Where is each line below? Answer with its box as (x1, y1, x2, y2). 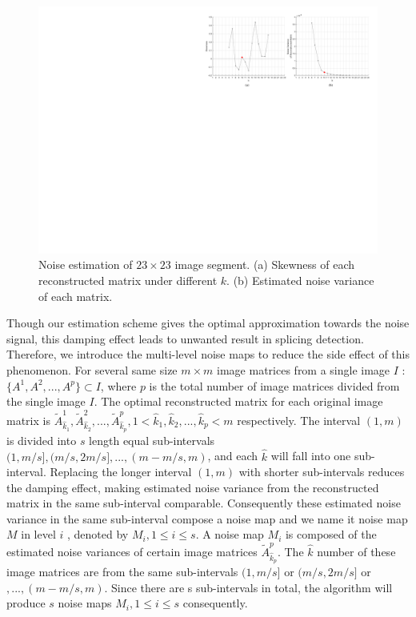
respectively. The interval (237, 411, 361, 428)
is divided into (6, 431, 77, 448)
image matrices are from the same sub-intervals (6, 563, 238, 579)
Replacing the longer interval (50, 463, 192, 480)
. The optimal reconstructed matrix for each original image (94, 393, 383, 410)
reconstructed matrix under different (38, 272, 218, 289)
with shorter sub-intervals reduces (238, 463, 405, 480)
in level (21, 526, 56, 543)
